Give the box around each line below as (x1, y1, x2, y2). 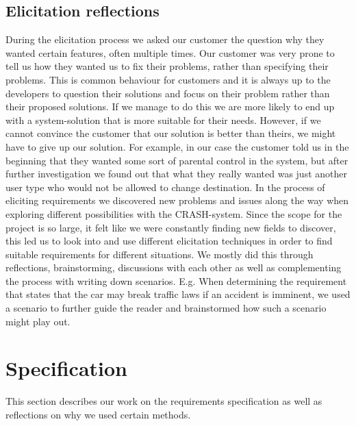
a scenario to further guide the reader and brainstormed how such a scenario (5, 301, 327, 315)
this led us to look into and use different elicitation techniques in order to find (5, 234, 333, 248)
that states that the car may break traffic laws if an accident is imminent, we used (5, 287, 351, 301)
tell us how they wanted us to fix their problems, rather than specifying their (5, 59, 329, 73)
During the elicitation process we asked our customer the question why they (5, 32, 325, 47)
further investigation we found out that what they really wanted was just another (5, 166, 347, 181)
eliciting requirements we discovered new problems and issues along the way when (5, 193, 349, 208)
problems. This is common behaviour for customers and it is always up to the (5, 72, 331, 86)
